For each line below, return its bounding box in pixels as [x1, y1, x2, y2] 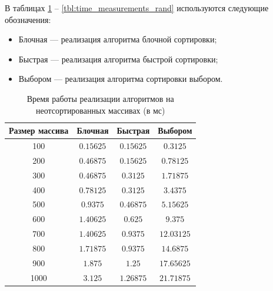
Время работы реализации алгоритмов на [26, 92, 174, 104]
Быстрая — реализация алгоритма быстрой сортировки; [18, 52, 218, 65]
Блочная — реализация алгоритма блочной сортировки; [18, 33, 217, 45]
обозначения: [5, 13, 51, 25]
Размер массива [9, 124, 69, 137]
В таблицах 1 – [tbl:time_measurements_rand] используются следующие [5, 2, 269, 14]
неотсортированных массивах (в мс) [35, 104, 165, 116]
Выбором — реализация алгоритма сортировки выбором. [18, 72, 223, 85]
